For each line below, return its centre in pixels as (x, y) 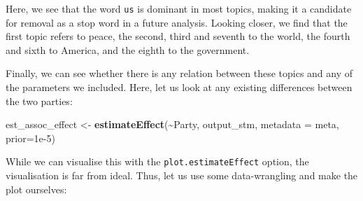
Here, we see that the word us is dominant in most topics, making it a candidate (179, 8)
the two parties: (39, 100)
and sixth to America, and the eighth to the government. (128, 49)
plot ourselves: (36, 189)
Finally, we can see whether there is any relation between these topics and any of (179, 73)
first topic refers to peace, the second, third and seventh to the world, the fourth (178, 36)
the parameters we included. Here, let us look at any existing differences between (179, 87)
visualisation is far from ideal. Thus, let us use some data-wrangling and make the (182, 175)
